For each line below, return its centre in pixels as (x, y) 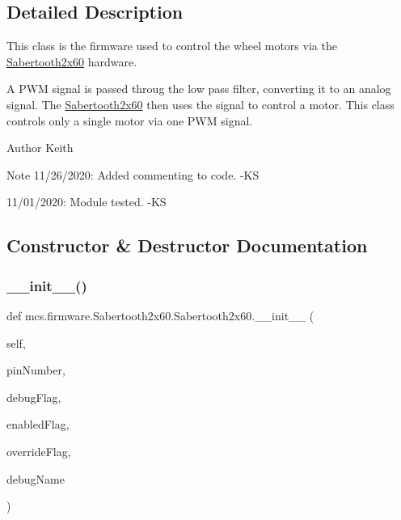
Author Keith (40, 148)
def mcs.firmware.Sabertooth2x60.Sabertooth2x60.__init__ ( (160, 315)
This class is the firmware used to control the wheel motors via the (172, 46)
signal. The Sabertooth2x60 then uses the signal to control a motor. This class (200, 104)
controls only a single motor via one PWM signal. (130, 120)
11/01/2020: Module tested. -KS (87, 202)
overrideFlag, (39, 451)
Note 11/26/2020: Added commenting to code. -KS (133, 174)
